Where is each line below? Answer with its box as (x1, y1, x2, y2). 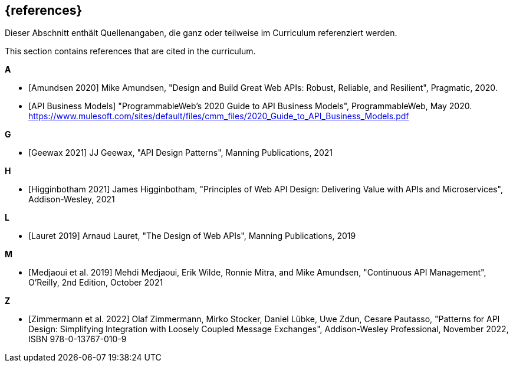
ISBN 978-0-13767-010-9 (28, 334, 127, 345)
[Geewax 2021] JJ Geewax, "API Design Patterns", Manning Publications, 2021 (28, 148, 333, 158)
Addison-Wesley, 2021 (28, 194, 115, 205)
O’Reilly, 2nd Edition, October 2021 (28, 277, 163, 288)
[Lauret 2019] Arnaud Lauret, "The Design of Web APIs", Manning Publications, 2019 (28, 231, 356, 241)
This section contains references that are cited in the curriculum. (5, 46, 256, 57)
